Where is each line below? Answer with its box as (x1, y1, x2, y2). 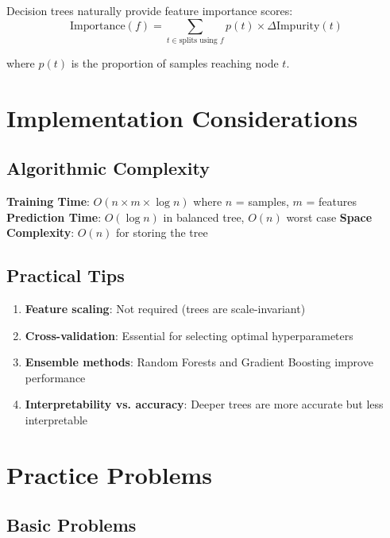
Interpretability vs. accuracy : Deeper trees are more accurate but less (25, 396, 384, 412)
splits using (179, 36, 218, 45)
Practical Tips (6, 263, 125, 288)
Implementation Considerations (6, 101, 358, 134)
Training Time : (6, 193, 90, 210)
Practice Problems (6, 458, 212, 490)
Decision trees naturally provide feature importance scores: (6, 2, 293, 18)
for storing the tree (115, 224, 208, 241)
